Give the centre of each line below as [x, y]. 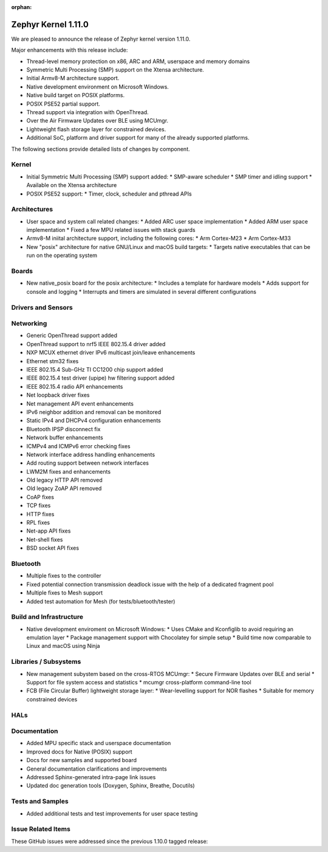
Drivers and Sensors [42, 307]
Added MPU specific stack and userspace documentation [99, 743]
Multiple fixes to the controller [64, 576]
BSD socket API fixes [53, 548]
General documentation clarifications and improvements [97, 769]
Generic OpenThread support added [72, 336]
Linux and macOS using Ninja [63, 646]
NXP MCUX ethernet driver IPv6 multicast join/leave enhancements [111, 353]
